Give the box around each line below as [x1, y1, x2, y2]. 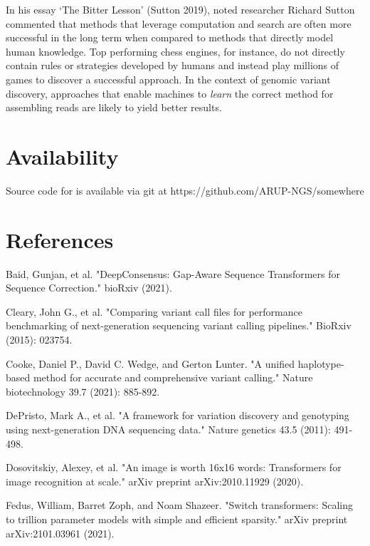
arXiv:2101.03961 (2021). [6, 525, 115, 540]
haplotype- [297, 356, 344, 371]
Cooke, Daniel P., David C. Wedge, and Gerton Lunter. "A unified [6, 356, 295, 371]
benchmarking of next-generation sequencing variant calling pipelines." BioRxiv [6, 318, 351, 333]
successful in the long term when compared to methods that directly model [6, 30, 334, 45]
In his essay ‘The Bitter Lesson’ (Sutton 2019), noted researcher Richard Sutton [6, 2, 355, 16]
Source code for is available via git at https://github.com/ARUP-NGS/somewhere [6, 182, 364, 197]
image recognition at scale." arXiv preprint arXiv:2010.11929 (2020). [6, 473, 304, 488]
